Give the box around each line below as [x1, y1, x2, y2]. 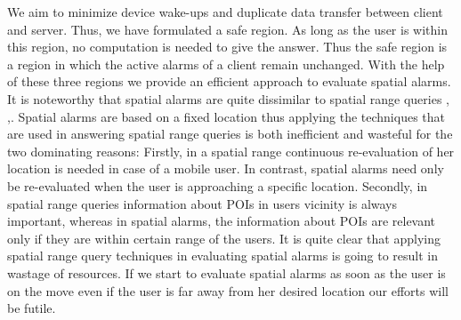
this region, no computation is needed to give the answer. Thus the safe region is [7, 37, 448, 56]
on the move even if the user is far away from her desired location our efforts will [7, 281, 449, 300]
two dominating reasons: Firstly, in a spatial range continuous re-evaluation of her [7, 141, 455, 160]
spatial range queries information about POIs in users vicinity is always [7, 194, 398, 212]
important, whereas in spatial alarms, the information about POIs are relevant [7, 212, 436, 230]
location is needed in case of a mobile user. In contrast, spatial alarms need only [7, 159, 444, 178]
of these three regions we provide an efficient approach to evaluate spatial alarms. [7, 72, 451, 91]
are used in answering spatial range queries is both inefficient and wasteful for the [7, 124, 453, 143]
